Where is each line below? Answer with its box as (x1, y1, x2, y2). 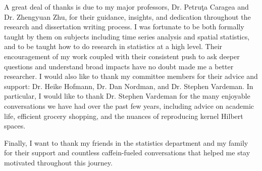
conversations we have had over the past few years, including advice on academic (4, 100, 254, 111)
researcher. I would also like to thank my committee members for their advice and (4, 71, 258, 81)
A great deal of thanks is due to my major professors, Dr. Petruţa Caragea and (4, 2, 249, 12)
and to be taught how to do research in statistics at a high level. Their (4, 41, 223, 52)
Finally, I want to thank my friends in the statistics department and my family (4, 137, 248, 148)
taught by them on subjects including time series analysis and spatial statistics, (4, 31, 250, 41)
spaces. (4, 120, 26, 131)
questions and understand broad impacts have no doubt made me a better (4, 61, 234, 71)
